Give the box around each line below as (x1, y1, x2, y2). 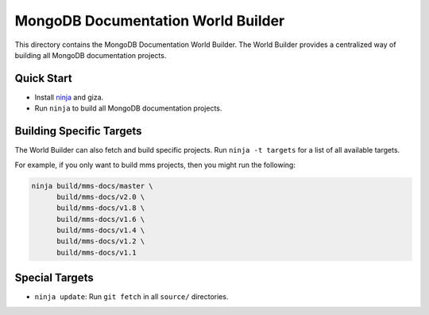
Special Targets (14, 271, 95, 285)
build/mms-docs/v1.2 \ (56, 237, 145, 246)
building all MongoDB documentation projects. (14, 50, 167, 60)
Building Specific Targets (14, 124, 142, 138)
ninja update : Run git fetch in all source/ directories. (34, 292, 229, 301)
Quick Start (14, 72, 72, 85)
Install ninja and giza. (34, 92, 104, 102)
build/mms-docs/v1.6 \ (56, 215, 145, 224)
